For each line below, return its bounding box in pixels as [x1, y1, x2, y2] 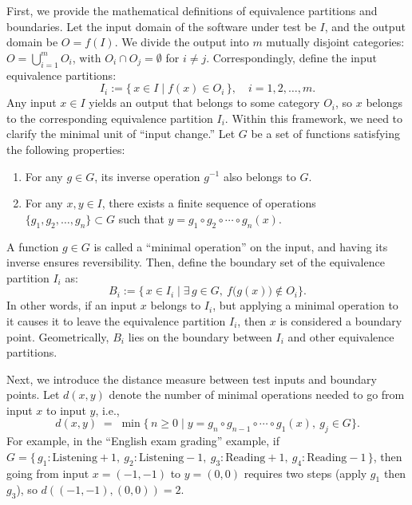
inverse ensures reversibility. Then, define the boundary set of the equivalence [6, 254, 385, 270]
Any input [6, 94, 57, 111]
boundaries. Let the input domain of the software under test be [6, 18, 316, 34]
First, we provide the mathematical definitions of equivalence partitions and [6, 2, 378, 18]
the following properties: [6, 140, 125, 157]
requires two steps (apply [244, 464, 367, 481]
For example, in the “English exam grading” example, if [6, 432, 280, 449]
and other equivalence [287, 328, 394, 345]
